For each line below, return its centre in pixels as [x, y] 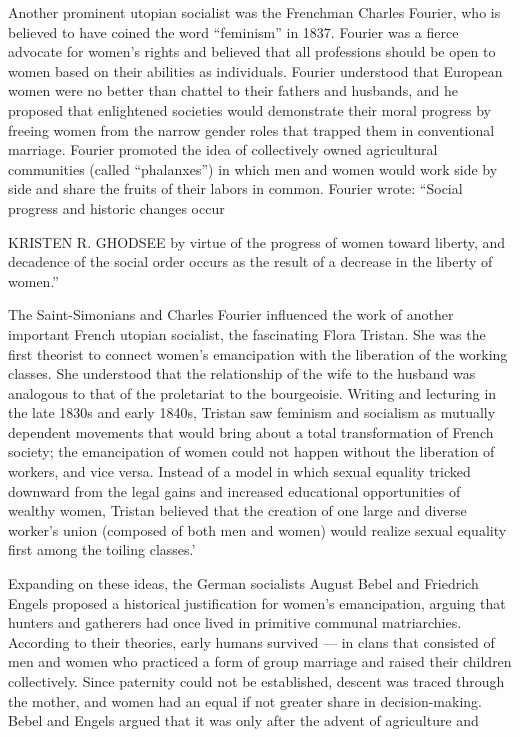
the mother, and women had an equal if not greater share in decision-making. [245, 700]
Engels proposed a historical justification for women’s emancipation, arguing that [257, 602]
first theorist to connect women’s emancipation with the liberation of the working [258, 353]
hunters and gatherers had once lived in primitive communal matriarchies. [235, 622]
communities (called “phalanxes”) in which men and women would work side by [253, 168]
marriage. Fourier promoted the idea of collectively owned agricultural [223, 149]
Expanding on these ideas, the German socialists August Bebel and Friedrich [243, 583]
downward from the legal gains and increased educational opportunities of [234, 490]
